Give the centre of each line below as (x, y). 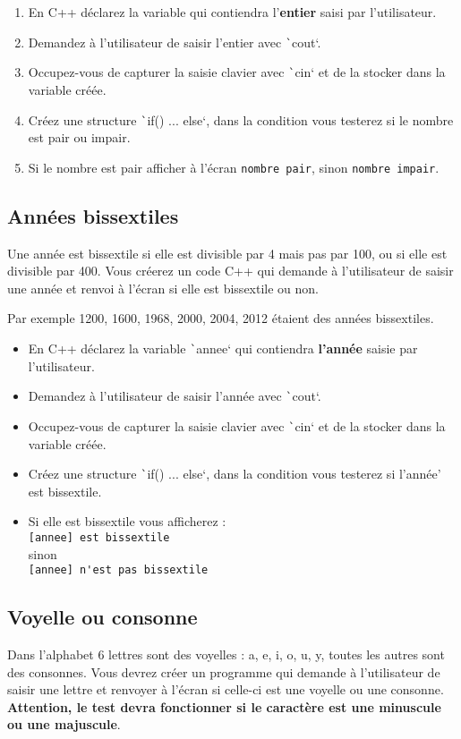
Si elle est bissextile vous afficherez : (127, 521)
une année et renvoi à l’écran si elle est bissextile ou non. (163, 288)
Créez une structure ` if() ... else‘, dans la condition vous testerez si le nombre (241, 119)
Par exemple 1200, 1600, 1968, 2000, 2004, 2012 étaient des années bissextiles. (221, 318)
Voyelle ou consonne (102, 617)
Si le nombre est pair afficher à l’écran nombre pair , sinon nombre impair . (234, 167)
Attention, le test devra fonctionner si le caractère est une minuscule (224, 706)
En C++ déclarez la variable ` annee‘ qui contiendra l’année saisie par (223, 348)
